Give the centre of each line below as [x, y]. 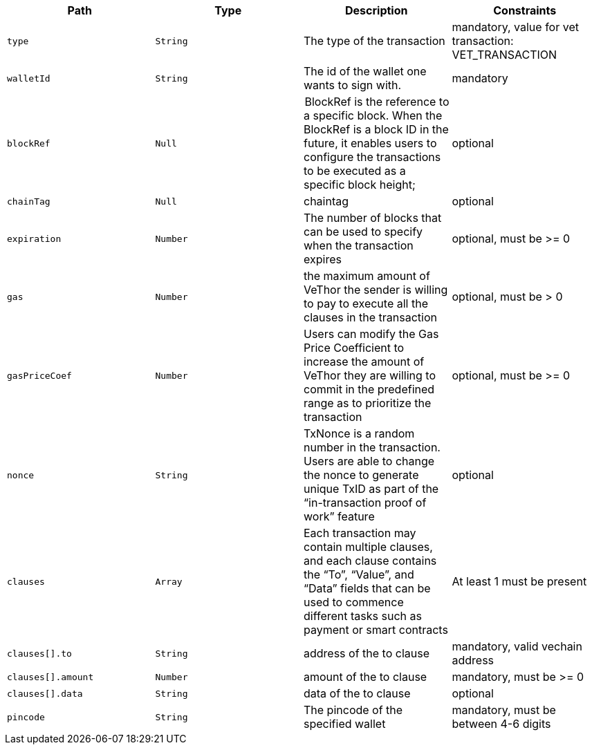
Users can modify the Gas [371, 334]
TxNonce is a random [359, 433]
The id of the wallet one [365, 71]
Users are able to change [369, 461]
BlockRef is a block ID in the [376, 129]
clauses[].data [45, 693]
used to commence [354, 602]
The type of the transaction [374, 41]
